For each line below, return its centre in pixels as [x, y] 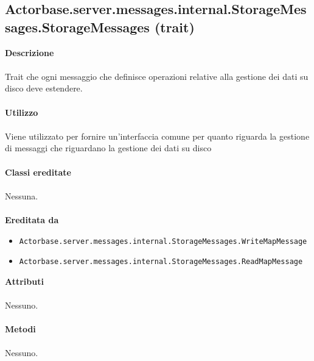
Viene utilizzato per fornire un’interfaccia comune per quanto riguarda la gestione [157, 136]
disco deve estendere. [44, 88]
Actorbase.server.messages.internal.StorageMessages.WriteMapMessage [163, 241]
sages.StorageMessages [77, 27]
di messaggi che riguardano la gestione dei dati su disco [108, 148]
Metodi [20, 329]
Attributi [24, 281]
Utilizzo [22, 112]
